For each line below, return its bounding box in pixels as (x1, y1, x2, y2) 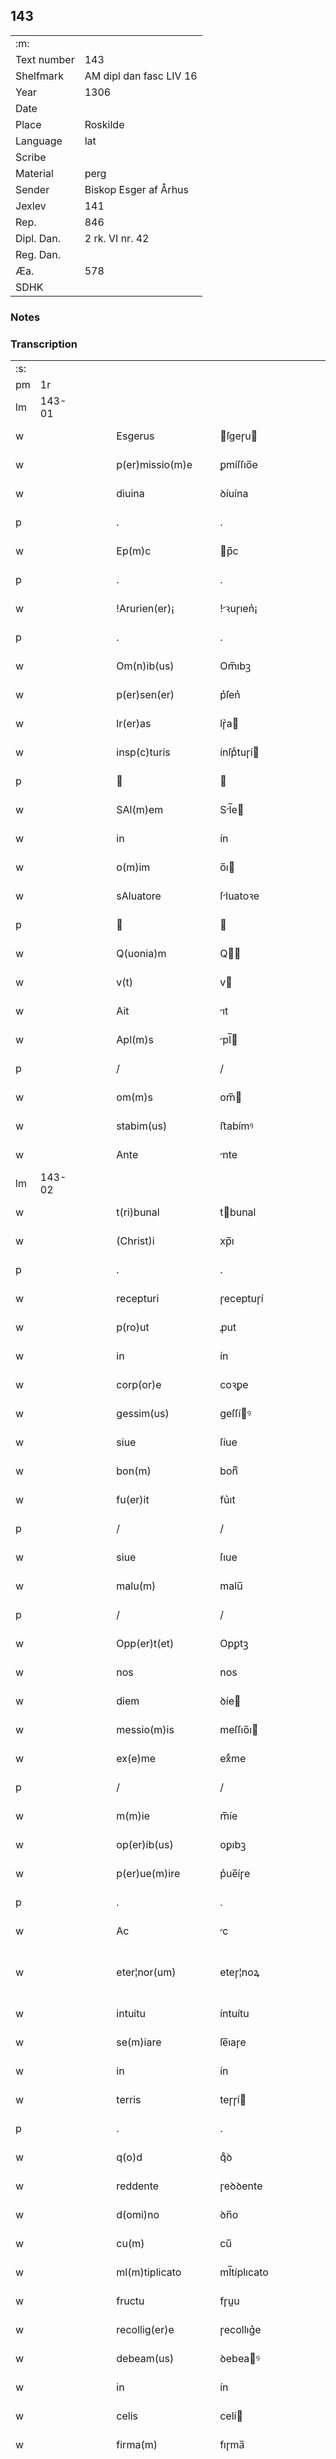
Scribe (15, 150, 47, 164)
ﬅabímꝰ (219, 1119, 254, 1133)
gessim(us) (116, 1407, 170, 1421)
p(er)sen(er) (116, 688, 175, 702)
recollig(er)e (116, 2323, 175, 2337)
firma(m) (116, 2438, 158, 2452)
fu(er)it (116, 1493, 150, 1507)
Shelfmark (15, 69, 64, 83)
